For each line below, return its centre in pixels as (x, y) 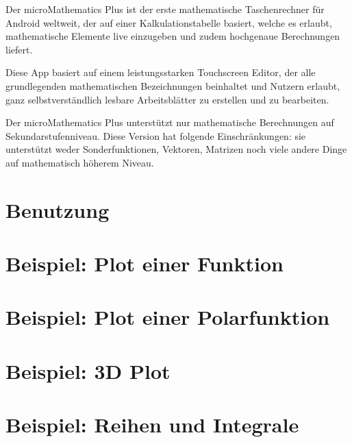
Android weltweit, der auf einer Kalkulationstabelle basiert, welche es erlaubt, (169, 22)
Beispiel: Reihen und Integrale (152, 425)
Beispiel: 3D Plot (88, 370)
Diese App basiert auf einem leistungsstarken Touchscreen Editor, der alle (161, 72)
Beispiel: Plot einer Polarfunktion (168, 317)
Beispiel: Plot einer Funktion (144, 263)
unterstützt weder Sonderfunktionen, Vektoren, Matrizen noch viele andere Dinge (176, 149)
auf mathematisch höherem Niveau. (80, 162)
